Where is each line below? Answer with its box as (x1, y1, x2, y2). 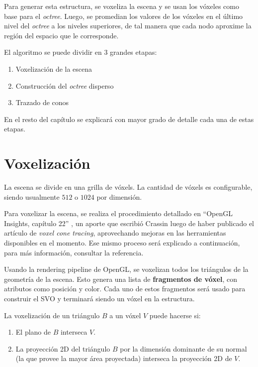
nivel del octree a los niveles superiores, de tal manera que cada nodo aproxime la (4, 20, 252, 31)
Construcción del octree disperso (15, 80, 114, 91)
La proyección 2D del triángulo (15, 343, 110, 354)
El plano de (15, 327, 51, 337)
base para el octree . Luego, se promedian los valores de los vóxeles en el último (4, 10, 243, 21)
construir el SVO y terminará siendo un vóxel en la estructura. (4, 293, 195, 303)
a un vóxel (109, 310, 141, 320)
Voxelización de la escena (15, 63, 92, 74)
